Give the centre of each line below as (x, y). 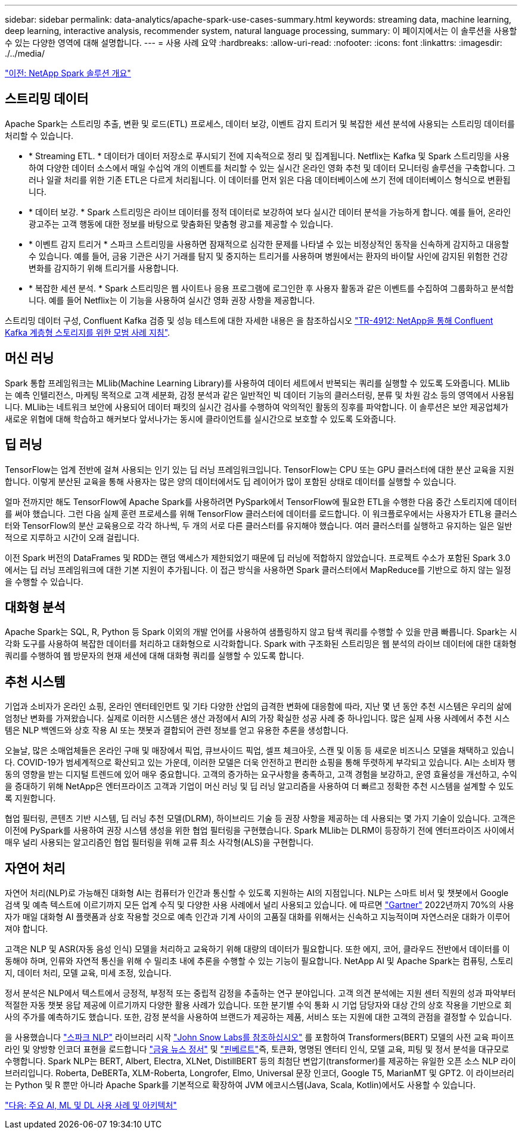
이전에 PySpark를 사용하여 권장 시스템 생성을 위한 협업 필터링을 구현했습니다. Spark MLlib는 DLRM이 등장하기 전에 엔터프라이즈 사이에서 (260, 831)
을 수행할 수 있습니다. (44, 581)
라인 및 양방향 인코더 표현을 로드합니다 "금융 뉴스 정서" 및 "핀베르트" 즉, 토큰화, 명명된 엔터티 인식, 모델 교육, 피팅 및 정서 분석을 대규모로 (257, 1049)
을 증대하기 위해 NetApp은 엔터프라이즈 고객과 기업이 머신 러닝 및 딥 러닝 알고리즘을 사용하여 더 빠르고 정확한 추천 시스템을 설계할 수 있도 (260, 786)
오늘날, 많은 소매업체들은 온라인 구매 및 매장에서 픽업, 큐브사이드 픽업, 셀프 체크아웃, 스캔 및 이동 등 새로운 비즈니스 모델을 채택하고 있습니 (260, 751)
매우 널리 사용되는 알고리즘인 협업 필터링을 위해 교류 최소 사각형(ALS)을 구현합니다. (159, 842)
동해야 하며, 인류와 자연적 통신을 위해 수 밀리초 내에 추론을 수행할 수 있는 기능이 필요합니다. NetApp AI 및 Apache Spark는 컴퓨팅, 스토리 (259, 961)
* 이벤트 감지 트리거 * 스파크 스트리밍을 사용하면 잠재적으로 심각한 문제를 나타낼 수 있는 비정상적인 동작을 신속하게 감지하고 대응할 (269, 244)
